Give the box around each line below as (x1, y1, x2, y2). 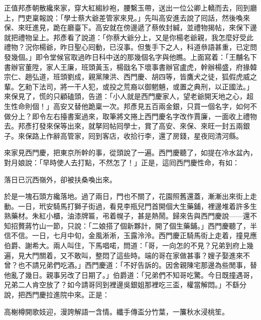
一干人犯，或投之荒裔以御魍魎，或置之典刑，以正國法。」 (67, 81, 253, 91)
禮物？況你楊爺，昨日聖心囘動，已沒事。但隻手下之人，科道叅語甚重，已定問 (4, 42, 257, 52)
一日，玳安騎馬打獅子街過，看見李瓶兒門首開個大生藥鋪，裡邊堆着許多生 (18, 200, 257, 211)
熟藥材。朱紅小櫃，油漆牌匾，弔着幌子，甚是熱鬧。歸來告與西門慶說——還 (4, 210, 250, 221)
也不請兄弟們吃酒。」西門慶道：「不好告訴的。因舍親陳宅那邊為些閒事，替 (18, 260, 257, 270)
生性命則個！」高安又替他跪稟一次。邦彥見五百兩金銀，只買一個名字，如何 (4, 100, 250, 111)
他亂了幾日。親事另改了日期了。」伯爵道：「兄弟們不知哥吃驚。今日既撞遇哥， (4, 269, 257, 280)
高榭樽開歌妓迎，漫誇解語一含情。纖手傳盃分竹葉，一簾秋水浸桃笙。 (4, 306, 229, 316)
